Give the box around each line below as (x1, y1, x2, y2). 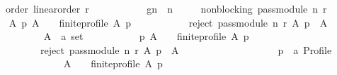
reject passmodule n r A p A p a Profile (40, 42, 332, 57)
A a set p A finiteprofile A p (43, 29, 249, 43)
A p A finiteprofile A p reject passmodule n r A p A (8, 15, 328, 29)
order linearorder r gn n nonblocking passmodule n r (5, 1, 327, 15)
